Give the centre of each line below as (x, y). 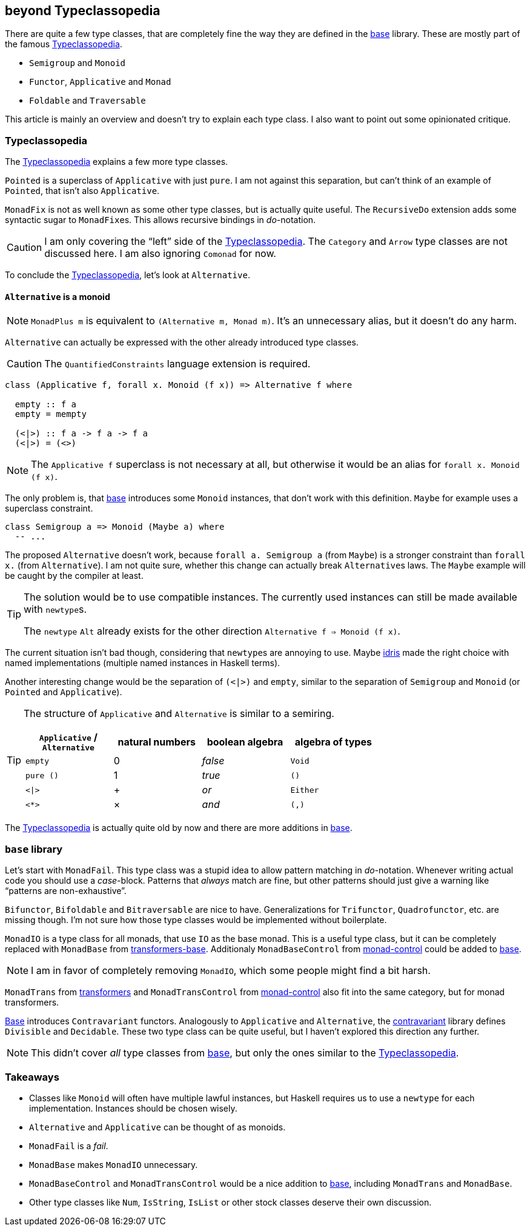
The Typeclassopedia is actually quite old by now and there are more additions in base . (179, 828)
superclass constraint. (49, 509)
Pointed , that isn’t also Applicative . (82, 191)
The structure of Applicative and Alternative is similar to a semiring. (179, 714)
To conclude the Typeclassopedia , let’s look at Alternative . (128, 275)
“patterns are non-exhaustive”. (66, 891)
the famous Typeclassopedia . (64, 44)
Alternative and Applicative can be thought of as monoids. (157, 1127)
